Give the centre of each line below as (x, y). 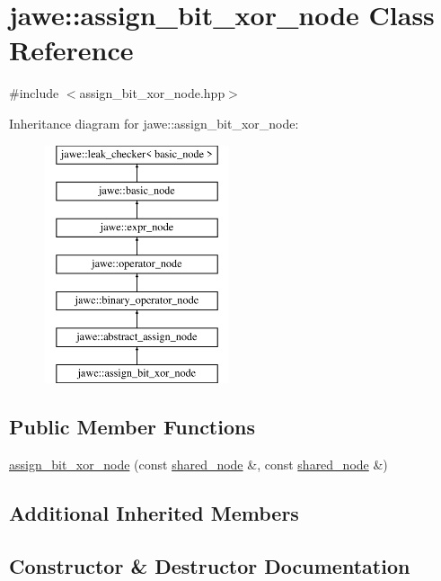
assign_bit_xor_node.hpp (152, 93)
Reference (71, 50)
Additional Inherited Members (154, 512)
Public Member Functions (132, 427)
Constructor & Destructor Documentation (210, 565)
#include (34, 93)
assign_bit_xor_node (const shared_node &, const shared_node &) (198, 464)
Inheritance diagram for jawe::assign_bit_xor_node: (154, 123)
